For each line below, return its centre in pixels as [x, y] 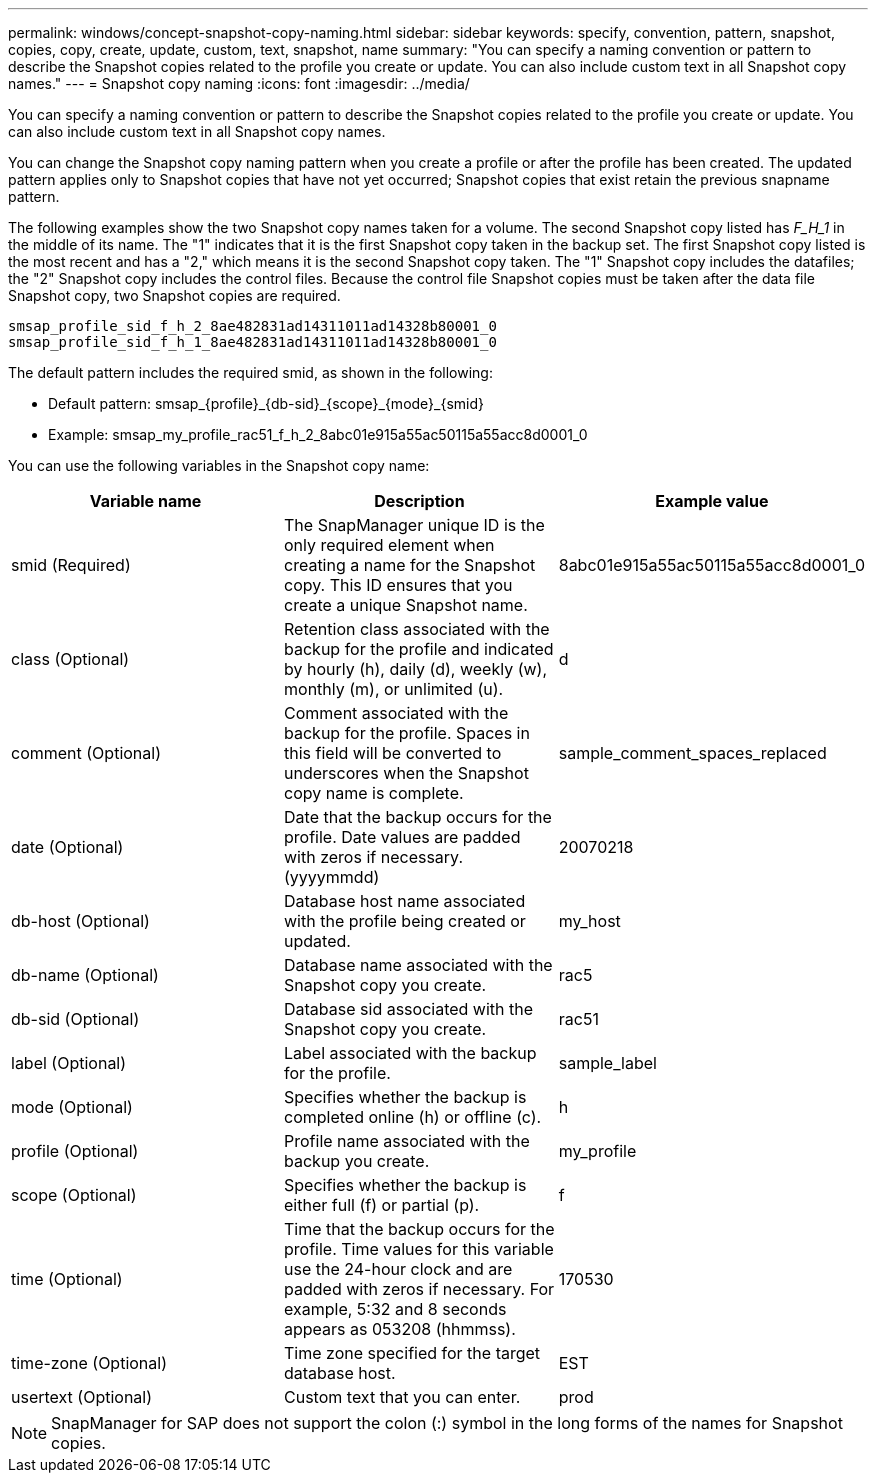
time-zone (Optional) [89, 1363]
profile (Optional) [75, 1151]
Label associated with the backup [410, 1053]
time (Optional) [67, 1279]
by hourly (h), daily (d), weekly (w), [416, 669]
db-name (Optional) [85, 975]
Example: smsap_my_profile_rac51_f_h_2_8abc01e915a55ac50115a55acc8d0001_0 [318, 434]
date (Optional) [67, 847]
